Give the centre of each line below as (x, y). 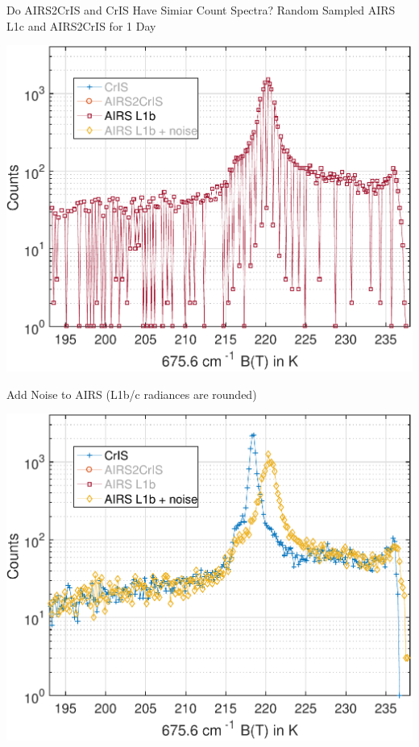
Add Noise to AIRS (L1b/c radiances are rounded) (132, 394)
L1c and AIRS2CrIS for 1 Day (81, 25)
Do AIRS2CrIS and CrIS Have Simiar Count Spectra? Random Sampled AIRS (201, 10)
